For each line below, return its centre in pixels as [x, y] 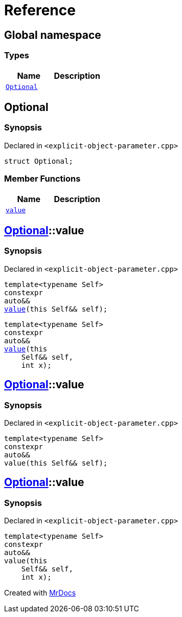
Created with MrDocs [40, 593]
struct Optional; [39, 161]
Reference [40, 10]
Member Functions [42, 179]
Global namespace [53, 35]
